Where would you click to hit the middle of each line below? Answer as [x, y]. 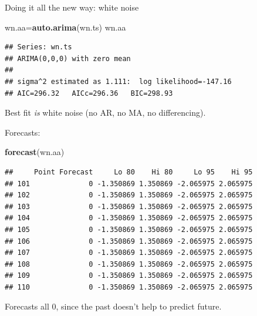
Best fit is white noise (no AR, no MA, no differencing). [105, 112]
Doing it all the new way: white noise [72, 7]
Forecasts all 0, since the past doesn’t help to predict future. [113, 306]
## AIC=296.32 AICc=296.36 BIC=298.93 [89, 93]
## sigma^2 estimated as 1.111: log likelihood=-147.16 [118, 81]
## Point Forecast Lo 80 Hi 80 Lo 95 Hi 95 [129, 172]
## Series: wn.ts [38, 47]
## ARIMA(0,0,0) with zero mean [68, 58]
